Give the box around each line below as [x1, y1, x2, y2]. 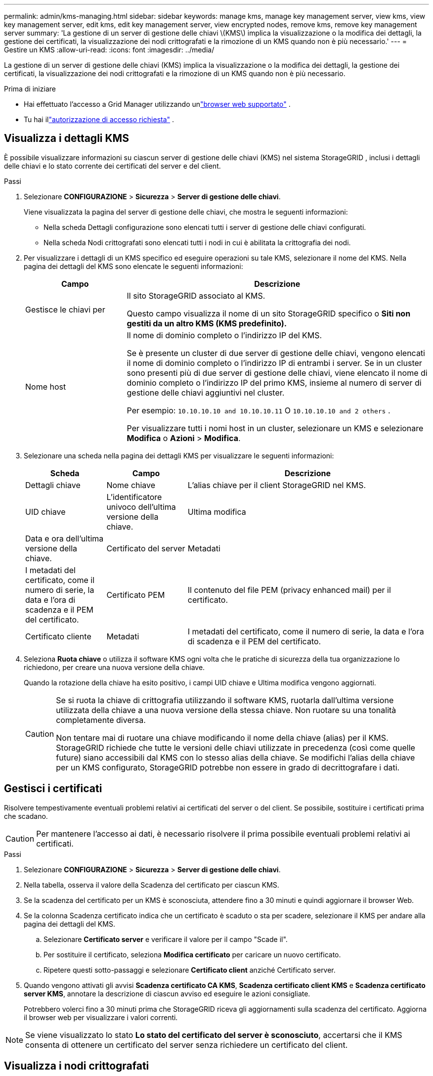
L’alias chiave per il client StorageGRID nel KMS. [187, 480, 366, 490]
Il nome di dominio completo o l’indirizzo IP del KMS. [127, 330, 322, 340]
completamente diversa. [56, 715, 146, 725]
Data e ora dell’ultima [25, 533, 104, 543]
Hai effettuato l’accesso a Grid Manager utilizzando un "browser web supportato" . [24, 100, 291, 108]
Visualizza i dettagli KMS [4, 132, 129, 145]
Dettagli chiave [25, 480, 81, 490]
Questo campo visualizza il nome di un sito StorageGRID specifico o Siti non [127, 308, 411, 318]
